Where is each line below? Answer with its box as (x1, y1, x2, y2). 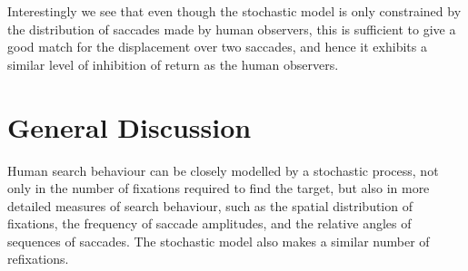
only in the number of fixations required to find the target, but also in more (7, 179, 430, 198)
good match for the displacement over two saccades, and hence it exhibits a (7, 37, 427, 56)
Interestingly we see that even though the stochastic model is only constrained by (7, 2, 462, 20)
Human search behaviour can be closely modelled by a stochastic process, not (7, 160, 439, 179)
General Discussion (7, 108, 252, 145)
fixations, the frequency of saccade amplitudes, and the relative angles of (7, 214, 412, 233)
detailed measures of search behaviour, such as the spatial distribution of (7, 196, 413, 215)
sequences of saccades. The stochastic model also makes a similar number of (7, 231, 430, 250)
